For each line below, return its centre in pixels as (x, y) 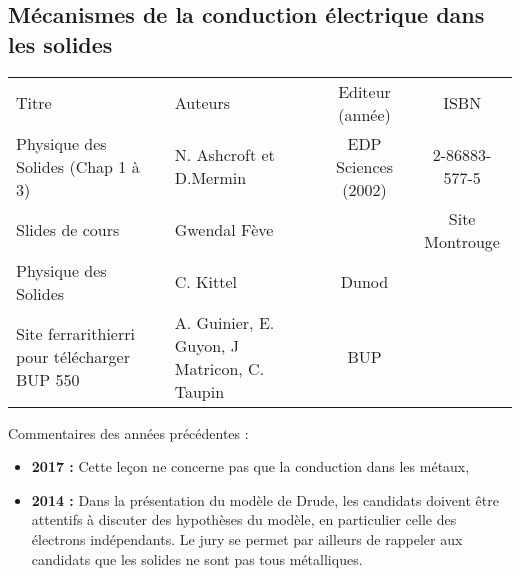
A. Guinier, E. (224, 322)
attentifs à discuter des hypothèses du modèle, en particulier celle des (244, 519)
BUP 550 (48, 380)
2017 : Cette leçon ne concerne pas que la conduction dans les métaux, (250, 466)
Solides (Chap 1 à (78, 166)
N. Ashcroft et (224, 155)
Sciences (364, 166)
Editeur (364, 91)
